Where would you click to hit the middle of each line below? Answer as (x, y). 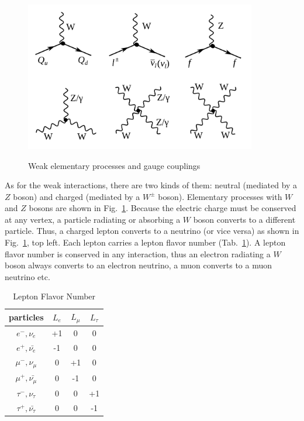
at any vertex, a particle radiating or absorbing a (93, 219)
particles (26, 317)
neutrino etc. (27, 276)
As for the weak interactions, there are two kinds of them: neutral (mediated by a (151, 185)
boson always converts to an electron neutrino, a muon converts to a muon (138, 265)
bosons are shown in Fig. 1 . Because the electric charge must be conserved (163, 208)
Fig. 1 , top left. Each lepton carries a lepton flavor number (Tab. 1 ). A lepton (145, 242)
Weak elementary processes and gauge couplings (114, 165)
